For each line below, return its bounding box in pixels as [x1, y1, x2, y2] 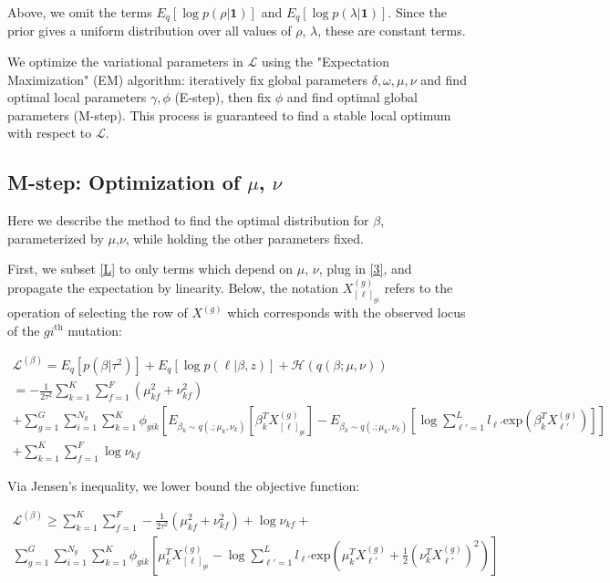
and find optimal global [286, 88, 418, 107]
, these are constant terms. [317, 21, 466, 40]
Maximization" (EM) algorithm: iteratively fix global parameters [7, 69, 367, 88]
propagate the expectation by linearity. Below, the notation [7, 277, 339, 297]
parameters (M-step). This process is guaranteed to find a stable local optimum [7, 105, 451, 124]
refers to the [384, 277, 453, 297]
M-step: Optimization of [7, 168, 241, 196]
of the [7, 320, 40, 339]
